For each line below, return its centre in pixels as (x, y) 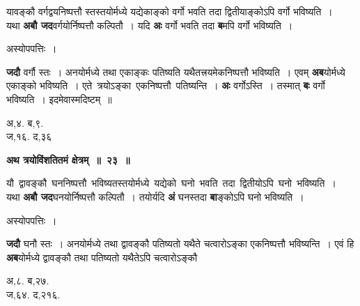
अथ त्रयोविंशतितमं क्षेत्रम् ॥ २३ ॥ (68, 159)
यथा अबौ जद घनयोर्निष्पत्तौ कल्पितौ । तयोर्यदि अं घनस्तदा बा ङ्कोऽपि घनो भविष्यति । (155, 196)
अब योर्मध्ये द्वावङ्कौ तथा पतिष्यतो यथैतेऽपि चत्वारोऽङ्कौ (102, 257)
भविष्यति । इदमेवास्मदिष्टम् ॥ (59, 99)
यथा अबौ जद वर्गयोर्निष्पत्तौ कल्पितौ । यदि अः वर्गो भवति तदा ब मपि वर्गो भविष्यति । (150, 25)
